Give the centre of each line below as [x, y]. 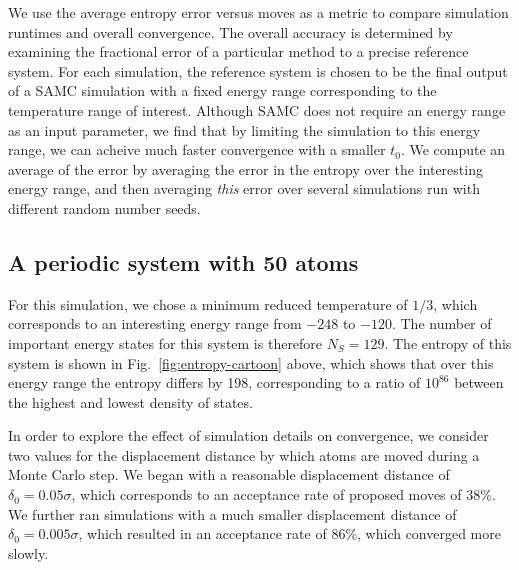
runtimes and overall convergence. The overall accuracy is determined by [230, 31]
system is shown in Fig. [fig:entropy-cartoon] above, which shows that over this [251, 362]
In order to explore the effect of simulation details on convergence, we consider [248, 435]
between [479, 382]
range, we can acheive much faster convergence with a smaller [197, 149]
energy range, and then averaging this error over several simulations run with [244, 188]
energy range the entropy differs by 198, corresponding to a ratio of [214, 382]
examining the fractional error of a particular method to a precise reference [238, 51]
